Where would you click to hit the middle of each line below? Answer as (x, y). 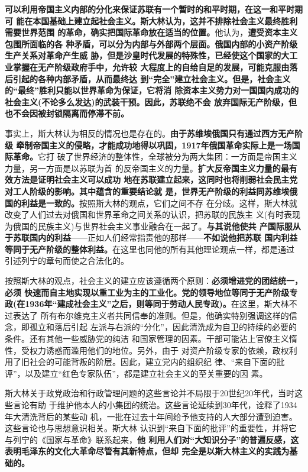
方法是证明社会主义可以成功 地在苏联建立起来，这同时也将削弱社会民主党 (155, 180)
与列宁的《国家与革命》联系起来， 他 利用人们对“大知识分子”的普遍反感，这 (152, 439)
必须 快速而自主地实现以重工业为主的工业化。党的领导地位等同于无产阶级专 (151, 292)
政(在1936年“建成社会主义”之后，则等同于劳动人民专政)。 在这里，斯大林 (147, 304)
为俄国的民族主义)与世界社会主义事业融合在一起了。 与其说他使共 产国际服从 (153, 226)
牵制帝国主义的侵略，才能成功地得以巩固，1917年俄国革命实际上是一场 (154, 145)
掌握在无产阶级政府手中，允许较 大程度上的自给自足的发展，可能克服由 (151, 67)
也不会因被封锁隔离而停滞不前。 (67, 113)
